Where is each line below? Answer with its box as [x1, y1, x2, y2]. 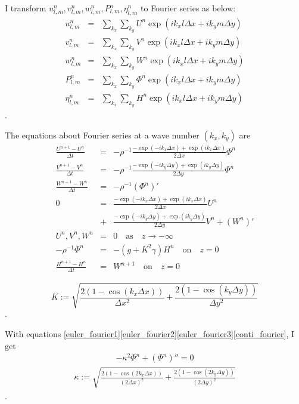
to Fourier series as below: [140, 2, 236, 14]
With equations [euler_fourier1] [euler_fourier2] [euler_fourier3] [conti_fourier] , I [5, 328, 295, 340]
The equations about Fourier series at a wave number [5, 128, 200, 141]
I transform [5, 2, 46, 14]
